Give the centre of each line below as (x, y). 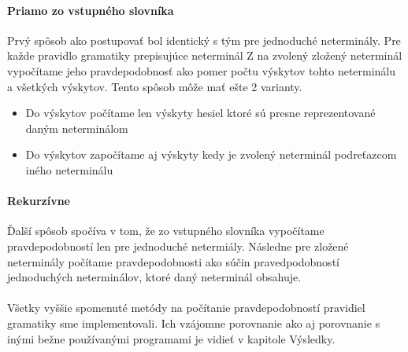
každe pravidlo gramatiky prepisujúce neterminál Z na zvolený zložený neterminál (205, 55)
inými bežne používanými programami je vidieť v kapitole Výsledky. (171, 338)
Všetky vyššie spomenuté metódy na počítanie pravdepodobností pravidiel (186, 308)
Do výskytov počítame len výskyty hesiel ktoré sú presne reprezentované (200, 113)
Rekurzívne (39, 201)
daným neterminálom (77, 128)
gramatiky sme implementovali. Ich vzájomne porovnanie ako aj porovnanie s (194, 323)
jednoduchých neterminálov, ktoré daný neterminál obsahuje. (154, 277)
